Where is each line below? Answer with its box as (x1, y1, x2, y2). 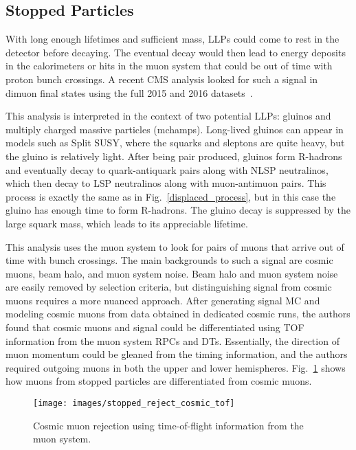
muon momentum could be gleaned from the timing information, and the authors (5, 347, 348, 361)
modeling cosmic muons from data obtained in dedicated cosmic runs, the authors (5, 306, 351, 321)
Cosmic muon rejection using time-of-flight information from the (33, 418, 304, 432)
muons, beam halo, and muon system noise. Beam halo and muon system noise (5, 266, 338, 280)
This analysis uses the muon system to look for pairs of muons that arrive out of (5, 239, 344, 254)
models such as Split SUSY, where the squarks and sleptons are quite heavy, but (5, 135, 345, 150)
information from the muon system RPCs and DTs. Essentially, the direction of (5, 333, 340, 348)
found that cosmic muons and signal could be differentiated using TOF (5, 320, 304, 335)
